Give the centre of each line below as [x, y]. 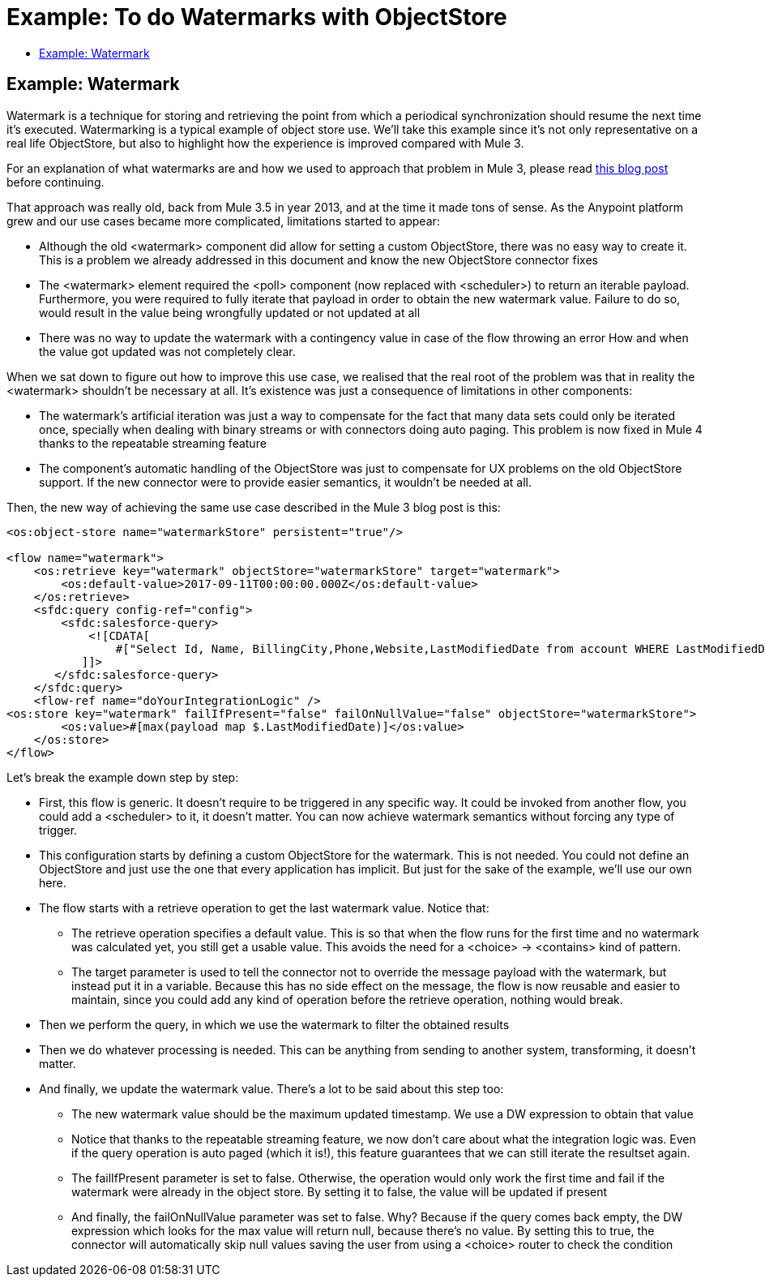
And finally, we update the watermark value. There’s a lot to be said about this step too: [271, 1088]
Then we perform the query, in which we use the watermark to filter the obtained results [274, 1024]
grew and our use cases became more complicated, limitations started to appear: [223, 221]
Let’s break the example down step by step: [123, 777]
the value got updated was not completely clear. [167, 351]
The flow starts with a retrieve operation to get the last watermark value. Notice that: [264, 908]
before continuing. [56, 182]
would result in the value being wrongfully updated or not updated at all [230, 312]
